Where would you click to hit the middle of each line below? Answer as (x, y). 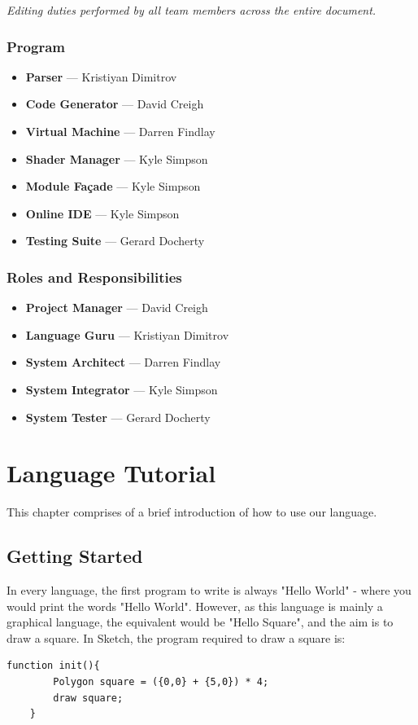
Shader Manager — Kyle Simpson (117, 158)
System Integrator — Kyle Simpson (122, 389)
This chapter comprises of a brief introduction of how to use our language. (192, 512)
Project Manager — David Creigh (117, 308)
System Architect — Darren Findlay (123, 362)
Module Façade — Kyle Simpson (113, 186)
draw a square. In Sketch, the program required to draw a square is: (176, 637)
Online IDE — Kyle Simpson (102, 213)
